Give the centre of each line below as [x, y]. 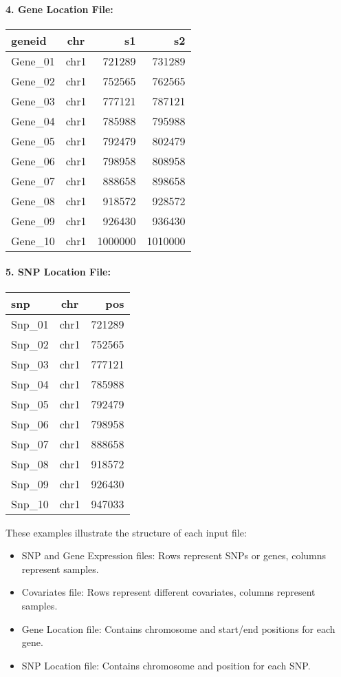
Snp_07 [30, 444]
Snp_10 [30, 503]
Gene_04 [33, 121]
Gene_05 [33, 140]
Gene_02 [33, 81]
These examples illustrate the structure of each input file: [126, 532]
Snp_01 [30, 324]
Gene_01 [33, 61]
